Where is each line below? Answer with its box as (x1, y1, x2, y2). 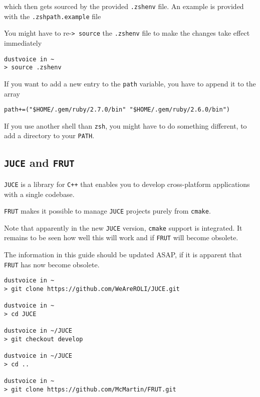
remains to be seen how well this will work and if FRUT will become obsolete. (4, 232, 238, 243)
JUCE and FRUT (4, 155, 75, 170)
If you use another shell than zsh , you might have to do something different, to (4, 120, 247, 131)
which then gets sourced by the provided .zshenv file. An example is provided (4, 1, 244, 11)
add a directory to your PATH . (4, 130, 95, 141)
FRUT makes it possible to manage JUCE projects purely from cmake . (4, 206, 211, 216)
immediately (4, 37, 42, 48)
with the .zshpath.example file (4, 11, 101, 21)
